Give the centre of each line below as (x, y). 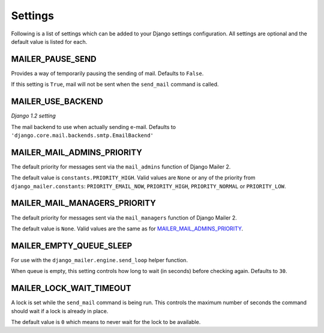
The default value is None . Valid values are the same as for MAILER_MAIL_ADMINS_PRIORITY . (127, 229)
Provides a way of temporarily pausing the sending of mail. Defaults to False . (107, 73)
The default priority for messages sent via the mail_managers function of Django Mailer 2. (124, 217)
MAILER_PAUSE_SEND (54, 59)
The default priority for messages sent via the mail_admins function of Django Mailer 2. (121, 166)
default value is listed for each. (49, 41)
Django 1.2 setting (34, 116)
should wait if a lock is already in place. (60, 311)
